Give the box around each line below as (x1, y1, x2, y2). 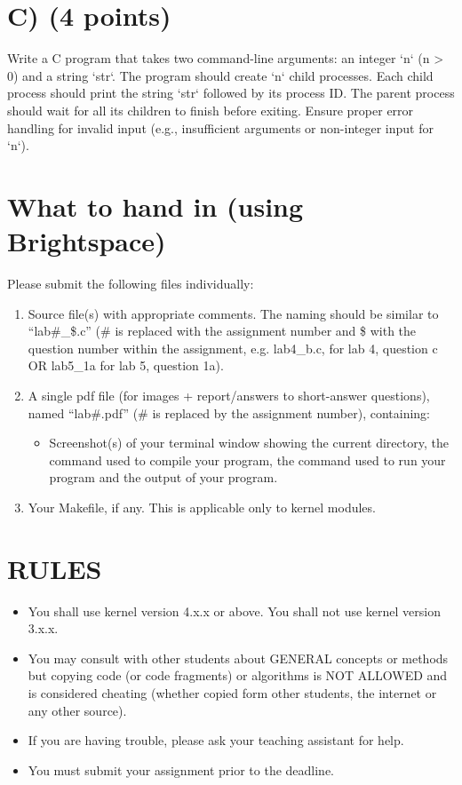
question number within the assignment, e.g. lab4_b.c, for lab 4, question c (28, 338, 438, 357)
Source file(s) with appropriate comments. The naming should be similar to (28, 304, 439, 322)
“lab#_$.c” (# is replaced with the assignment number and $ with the (28, 321, 417, 340)
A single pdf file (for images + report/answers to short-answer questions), (28, 385, 430, 404)
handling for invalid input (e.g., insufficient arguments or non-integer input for (7, 118, 434, 137)
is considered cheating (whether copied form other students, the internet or (28, 684, 437, 702)
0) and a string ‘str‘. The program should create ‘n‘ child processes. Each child (7, 66, 434, 84)
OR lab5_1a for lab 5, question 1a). (28, 356, 224, 375)
